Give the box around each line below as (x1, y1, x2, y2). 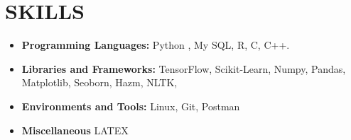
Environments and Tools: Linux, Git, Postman (21, 98, 240, 113)
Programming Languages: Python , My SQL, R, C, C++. (21, 37, 290, 52)
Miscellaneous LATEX (21, 122, 129, 137)
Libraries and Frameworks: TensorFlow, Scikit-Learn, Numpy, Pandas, (21, 61, 346, 76)
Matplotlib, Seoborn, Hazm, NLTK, (21, 75, 178, 90)
